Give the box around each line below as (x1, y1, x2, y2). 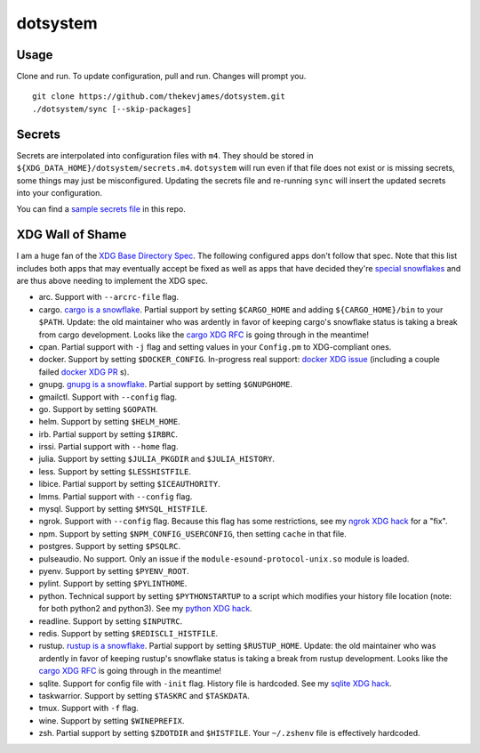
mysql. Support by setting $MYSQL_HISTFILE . (38, 504, 208, 514)
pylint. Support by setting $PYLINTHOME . (38, 579, 188, 589)
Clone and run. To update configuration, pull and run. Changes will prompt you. (16, 71, 307, 82)
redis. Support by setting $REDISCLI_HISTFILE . (38, 627, 219, 638)
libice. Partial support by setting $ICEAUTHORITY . (38, 479, 221, 490)
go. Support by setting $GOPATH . (38, 403, 158, 414)
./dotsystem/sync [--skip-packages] (32, 103, 192, 114)
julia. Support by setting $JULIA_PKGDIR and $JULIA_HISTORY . (38, 454, 276, 465)
